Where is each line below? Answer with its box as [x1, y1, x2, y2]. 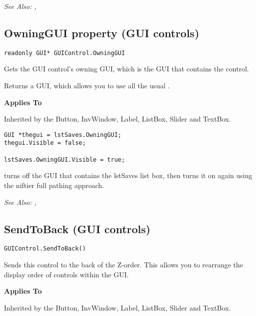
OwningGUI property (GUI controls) [4, 25, 199, 40]
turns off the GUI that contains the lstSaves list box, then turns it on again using [4, 170, 253, 181]
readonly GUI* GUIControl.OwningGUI [4, 49, 125, 57]
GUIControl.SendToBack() [4, 245, 86, 253]
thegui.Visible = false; [4, 139, 86, 147]
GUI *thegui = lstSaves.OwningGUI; [4, 131, 122, 138]
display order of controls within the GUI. [4, 269, 129, 279]
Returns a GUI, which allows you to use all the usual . [4, 80, 170, 91]
